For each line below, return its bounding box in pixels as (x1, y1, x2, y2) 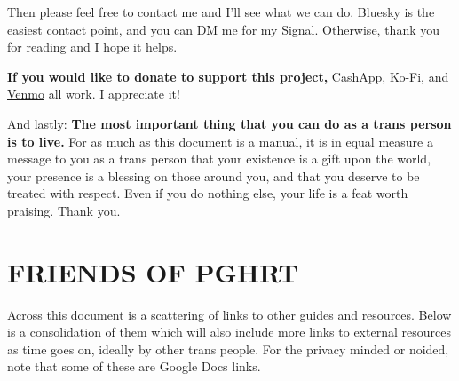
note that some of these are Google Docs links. (7, 357, 261, 376)
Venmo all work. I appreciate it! (7, 84, 180, 103)
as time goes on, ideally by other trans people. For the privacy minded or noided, (7, 339, 449, 358)
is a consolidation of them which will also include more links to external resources (7, 322, 451, 341)
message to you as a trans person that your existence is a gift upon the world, (7, 149, 431, 168)
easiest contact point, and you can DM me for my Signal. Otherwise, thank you (7, 20, 440, 38)
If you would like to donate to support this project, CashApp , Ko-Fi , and (7, 67, 449, 85)
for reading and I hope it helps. (7, 37, 178, 56)
